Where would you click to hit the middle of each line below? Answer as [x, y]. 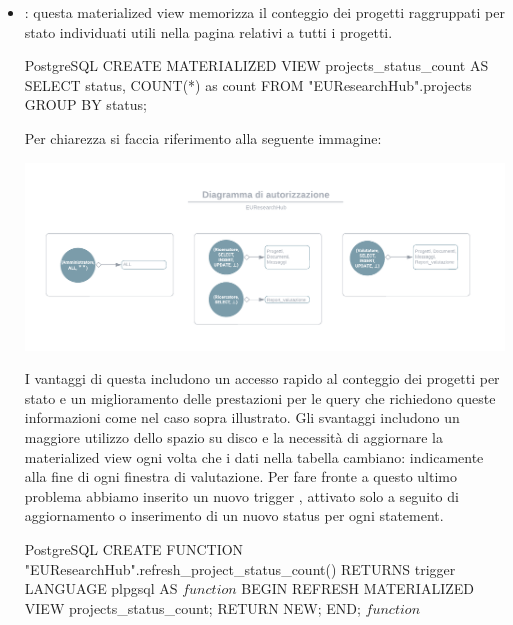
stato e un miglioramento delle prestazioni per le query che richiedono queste [260, 397]
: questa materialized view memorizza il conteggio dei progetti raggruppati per [264, 12]
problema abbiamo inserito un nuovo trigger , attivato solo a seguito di [241, 495]
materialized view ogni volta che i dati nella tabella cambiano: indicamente [254, 456]
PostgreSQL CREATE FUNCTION [134, 548]
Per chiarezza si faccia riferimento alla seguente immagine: [203, 137]
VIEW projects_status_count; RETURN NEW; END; [192, 607]
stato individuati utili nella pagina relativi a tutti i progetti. [208, 31]
